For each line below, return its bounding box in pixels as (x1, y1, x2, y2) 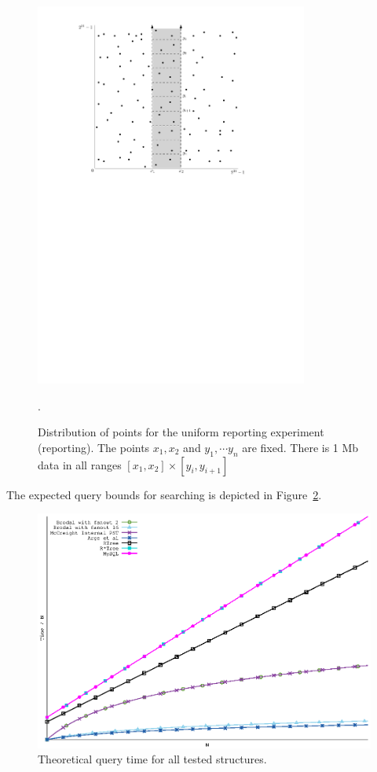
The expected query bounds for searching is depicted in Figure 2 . (6, 486, 322, 502)
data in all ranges (38, 456, 122, 472)
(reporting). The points (38, 439, 150, 455)
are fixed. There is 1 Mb (242, 439, 359, 455)
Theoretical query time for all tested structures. (38, 751, 267, 767)
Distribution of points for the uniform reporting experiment (38, 424, 324, 440)
